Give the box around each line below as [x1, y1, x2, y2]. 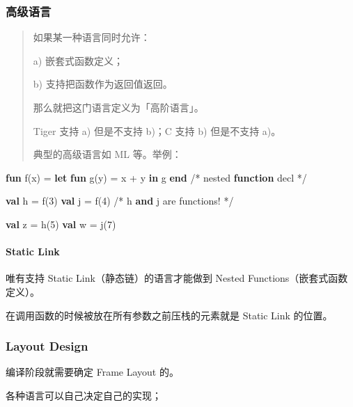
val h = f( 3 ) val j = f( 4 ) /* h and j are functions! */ [6, 193, 234, 208]
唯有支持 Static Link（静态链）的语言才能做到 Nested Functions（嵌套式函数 [6, 271, 348, 285]
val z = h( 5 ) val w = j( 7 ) [6, 216, 116, 231]
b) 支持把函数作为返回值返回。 [33, 77, 173, 91]
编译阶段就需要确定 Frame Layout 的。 [6, 365, 179, 379]
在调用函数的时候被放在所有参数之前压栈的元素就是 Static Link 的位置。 [6, 308, 333, 322]
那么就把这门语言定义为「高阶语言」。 [33, 100, 204, 114]
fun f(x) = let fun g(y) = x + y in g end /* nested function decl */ [6, 170, 307, 184]
